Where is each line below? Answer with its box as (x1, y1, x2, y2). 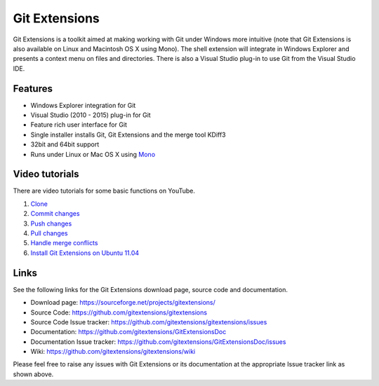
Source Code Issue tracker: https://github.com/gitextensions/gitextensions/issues (30, 317, 267, 326)
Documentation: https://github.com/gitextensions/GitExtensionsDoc (30, 328, 227, 336)
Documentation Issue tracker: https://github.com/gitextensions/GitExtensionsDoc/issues (30, 337, 286, 346)
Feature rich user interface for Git (30, 120, 128, 129)
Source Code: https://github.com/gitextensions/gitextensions (30, 308, 207, 317)
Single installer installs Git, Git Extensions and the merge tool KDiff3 (30, 130, 226, 139)
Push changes (30, 219, 72, 228)
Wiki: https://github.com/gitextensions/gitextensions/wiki (30, 347, 196, 356)
